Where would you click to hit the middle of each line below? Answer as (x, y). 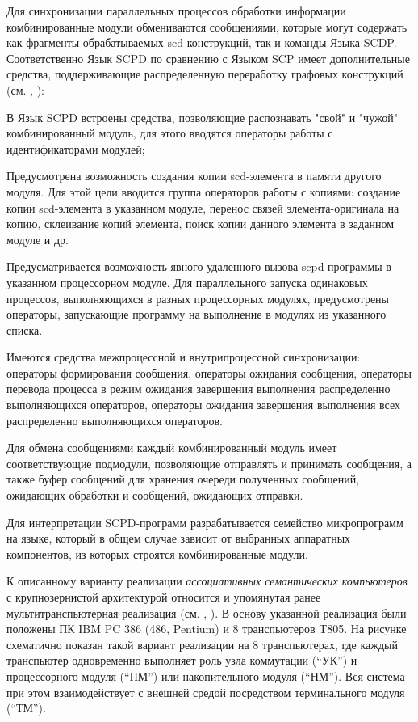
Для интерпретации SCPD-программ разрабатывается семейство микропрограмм (205, 522)
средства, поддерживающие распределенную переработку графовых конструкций (205, 74)
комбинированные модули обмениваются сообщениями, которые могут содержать (207, 26)
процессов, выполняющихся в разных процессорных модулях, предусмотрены (198, 298)
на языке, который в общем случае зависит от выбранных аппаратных (179, 538)
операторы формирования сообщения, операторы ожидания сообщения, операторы (209, 372)
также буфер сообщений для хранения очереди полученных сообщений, (183, 479)
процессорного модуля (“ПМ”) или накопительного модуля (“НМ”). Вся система (206, 676)
